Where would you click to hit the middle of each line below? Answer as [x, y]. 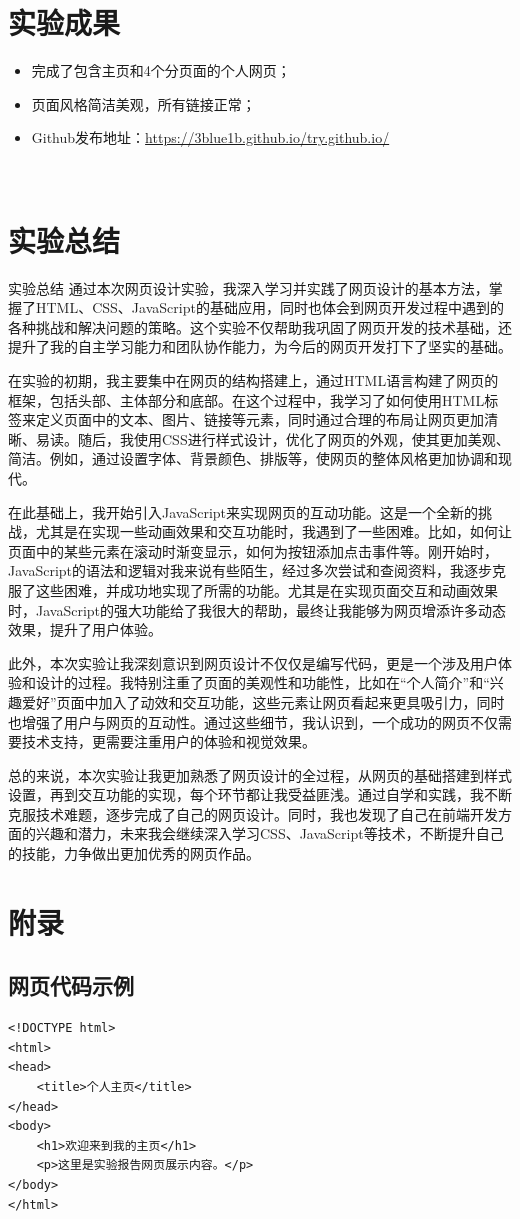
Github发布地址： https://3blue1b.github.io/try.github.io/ [210, 137]
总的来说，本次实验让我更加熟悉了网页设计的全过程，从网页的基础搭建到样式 [260, 774]
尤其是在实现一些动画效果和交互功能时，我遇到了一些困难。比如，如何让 [273, 531]
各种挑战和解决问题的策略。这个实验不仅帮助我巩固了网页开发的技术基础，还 [260, 326]
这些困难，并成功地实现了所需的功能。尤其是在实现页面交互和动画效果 [266, 589]
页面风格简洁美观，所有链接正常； [143, 103]
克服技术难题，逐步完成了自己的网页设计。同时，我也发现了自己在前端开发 [253, 813]
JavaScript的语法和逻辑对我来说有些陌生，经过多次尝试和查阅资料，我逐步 [250, 570]
